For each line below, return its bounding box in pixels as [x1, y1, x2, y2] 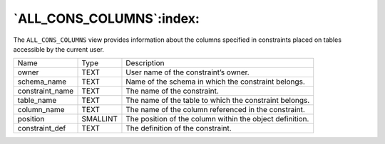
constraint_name [17, 86, 74, 96]
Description [125, 58, 165, 68]
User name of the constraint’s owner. [125, 67, 250, 77]
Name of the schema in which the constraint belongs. [125, 77, 306, 87]
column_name [17, 105, 65, 115]
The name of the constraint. [125, 86, 219, 96]
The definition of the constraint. [125, 123, 232, 133]
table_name [17, 96, 57, 106]
